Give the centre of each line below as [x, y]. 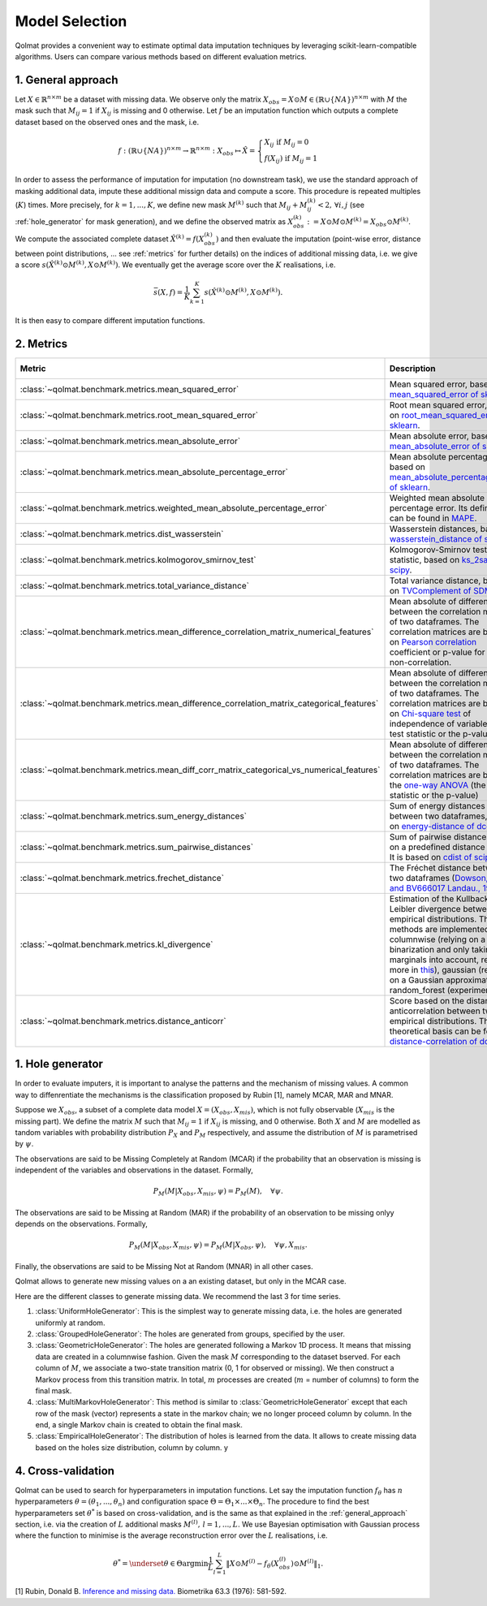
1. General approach [67, 80]
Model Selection [71, 21]
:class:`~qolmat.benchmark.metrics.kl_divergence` [116, 944]
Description [412, 368]
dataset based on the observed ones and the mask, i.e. [107, 122]
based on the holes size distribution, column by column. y [132, 1447]
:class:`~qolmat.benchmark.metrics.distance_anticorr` [123, 1021]
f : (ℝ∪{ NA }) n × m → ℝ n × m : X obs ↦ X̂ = [187, 151]
